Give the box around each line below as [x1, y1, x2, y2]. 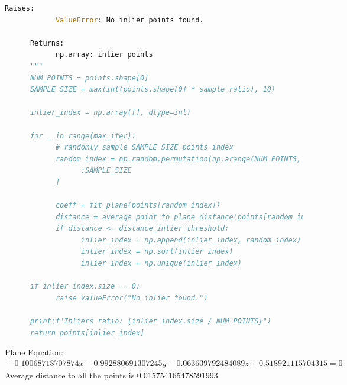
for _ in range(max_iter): [30, 131, 136, 140]
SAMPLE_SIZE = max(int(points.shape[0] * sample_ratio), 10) [30, 85, 276, 94]
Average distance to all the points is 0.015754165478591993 [5, 368, 218, 381]
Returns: [30, 38, 64, 47]
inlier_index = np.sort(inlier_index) [80, 247, 234, 256]
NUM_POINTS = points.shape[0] [30, 73, 149, 82]
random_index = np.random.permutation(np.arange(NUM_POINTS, [55, 154, 301, 163]
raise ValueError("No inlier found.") [55, 293, 208, 302]
